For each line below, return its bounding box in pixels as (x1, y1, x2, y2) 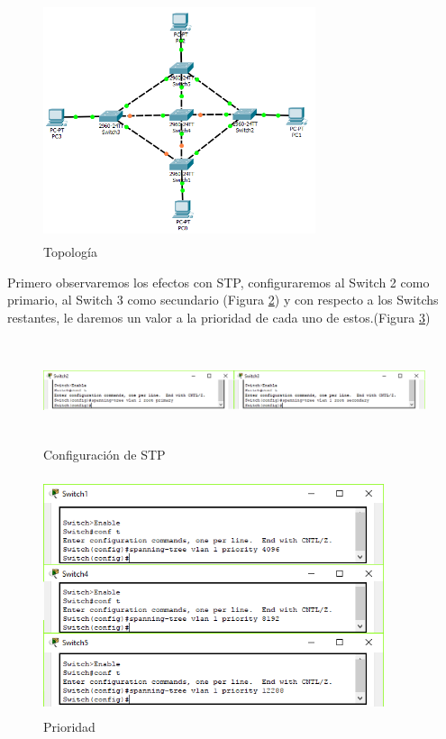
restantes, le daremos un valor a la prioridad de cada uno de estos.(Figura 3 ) (7, 307, 431, 326)
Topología (43, 242, 97, 261)
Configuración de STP (43, 444, 166, 463)
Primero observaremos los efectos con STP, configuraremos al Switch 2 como (7, 272, 430, 291)
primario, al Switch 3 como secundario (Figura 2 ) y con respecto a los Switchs (7, 290, 439, 309)
